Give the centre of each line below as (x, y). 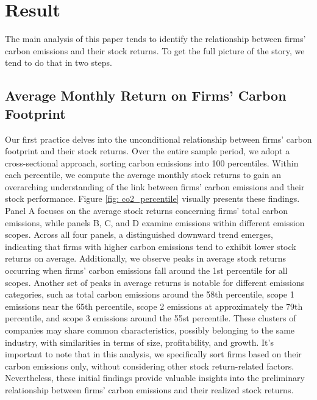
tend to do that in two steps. (59, 62)
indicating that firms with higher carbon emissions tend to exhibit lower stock (151, 246)
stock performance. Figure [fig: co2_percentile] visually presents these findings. (152, 198)
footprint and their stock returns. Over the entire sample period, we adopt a (148, 151)
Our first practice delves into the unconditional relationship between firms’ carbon (158, 139)
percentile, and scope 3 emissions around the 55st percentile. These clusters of (151, 318)
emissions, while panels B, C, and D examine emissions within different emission (155, 222)
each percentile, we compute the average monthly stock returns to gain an (143, 175)
